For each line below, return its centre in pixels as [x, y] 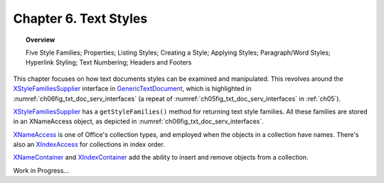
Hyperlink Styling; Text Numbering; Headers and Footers [109, 62]
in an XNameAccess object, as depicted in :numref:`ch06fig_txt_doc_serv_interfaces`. [139, 121]
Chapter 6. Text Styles [80, 18]
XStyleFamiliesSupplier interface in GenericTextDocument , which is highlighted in [132, 89]
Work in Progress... [41, 170]
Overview [41, 40]
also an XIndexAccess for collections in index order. [89, 145]
